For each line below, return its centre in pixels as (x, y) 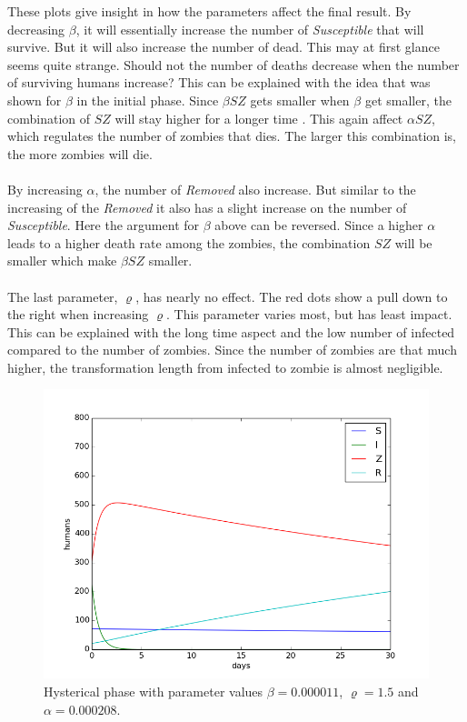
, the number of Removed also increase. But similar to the (255, 189)
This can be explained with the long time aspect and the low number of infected (231, 331)
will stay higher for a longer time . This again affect (259, 118)
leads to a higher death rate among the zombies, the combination (189, 242)
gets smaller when (300, 100)
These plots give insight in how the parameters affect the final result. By (209, 11)
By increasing (45, 189)
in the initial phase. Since (148, 100)
